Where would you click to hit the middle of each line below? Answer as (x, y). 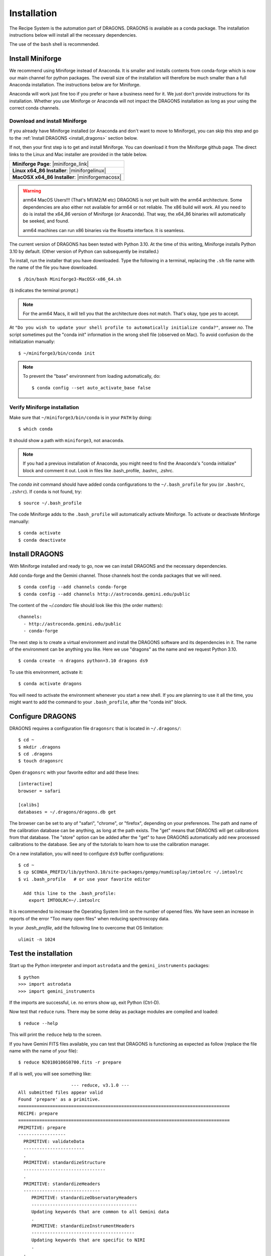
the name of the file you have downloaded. (53, 268)
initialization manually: (32, 342)
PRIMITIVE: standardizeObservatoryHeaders (84, 1198)
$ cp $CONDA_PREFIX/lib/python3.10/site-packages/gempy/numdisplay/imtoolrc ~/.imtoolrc (131, 872)
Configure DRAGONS (43, 716)
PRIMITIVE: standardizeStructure (64, 1163)
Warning (32, 190)
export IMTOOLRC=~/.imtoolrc (64, 900)
